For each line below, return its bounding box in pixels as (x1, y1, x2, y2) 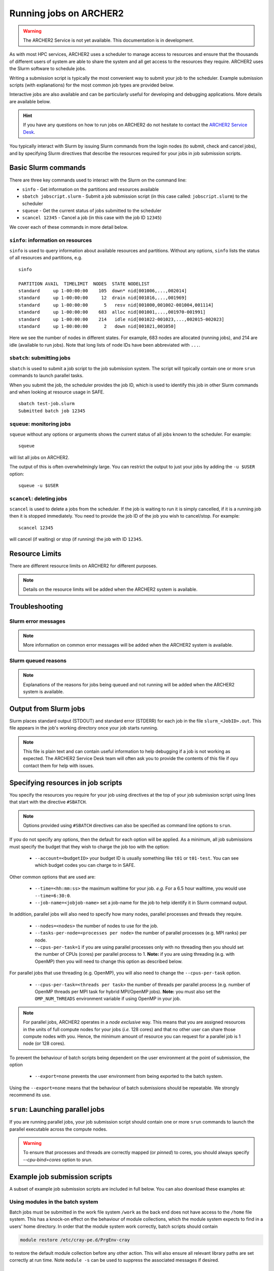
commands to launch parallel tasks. (9, 373, 84, 379)
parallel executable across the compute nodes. (9, 1126, 108, 1132)
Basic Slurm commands (9, 163, 86, 172)
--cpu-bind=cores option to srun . (23, 1157, 93, 1163)
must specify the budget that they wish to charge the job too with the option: (9, 843, 170, 850)
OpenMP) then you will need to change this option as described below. (35, 958, 183, 964)
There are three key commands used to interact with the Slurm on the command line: (9, 177, 187, 183)
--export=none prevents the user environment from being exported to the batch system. (35, 1073, 223, 1079)
